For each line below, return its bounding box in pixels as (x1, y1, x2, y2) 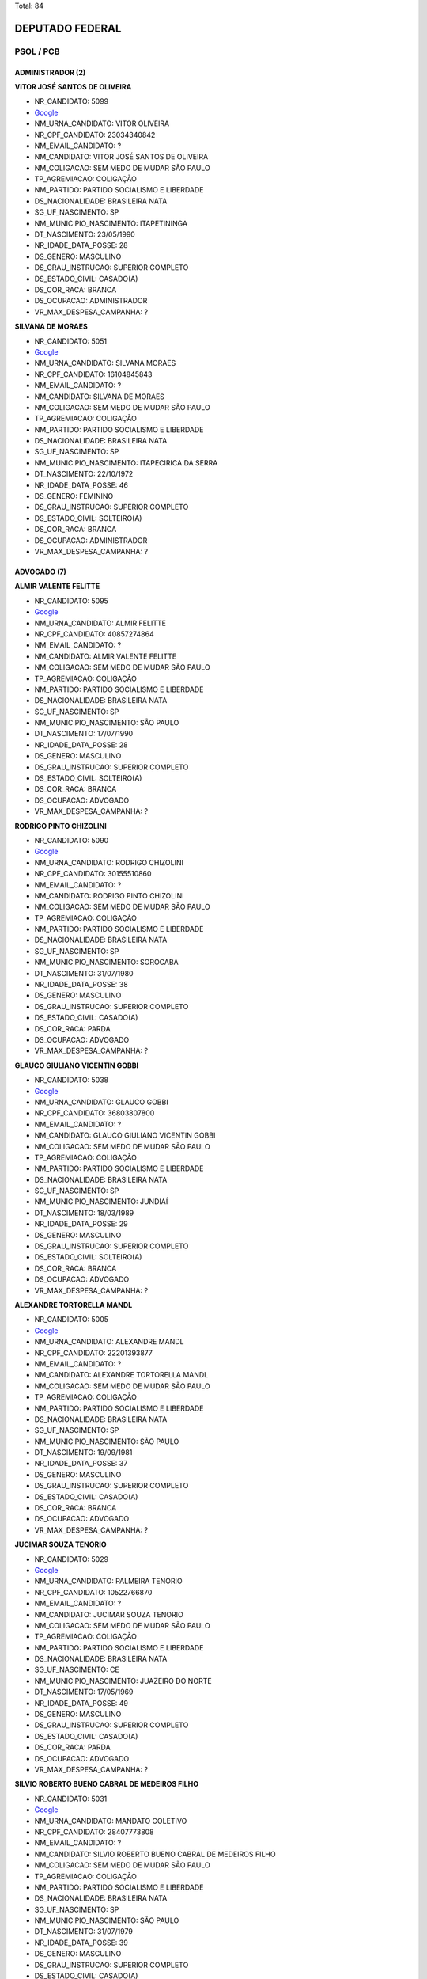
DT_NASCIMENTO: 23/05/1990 (34, 230, 136, 239)
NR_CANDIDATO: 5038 (34, 1075, 109, 1084)
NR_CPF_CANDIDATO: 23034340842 (34, 130, 156, 139)
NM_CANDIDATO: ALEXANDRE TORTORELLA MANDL (34, 1370, 209, 1380)
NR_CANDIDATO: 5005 (34, 1315, 109, 1324)
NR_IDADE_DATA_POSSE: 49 (34, 1698, 129, 1707)
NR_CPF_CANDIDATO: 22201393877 (34, 1348, 153, 1358)
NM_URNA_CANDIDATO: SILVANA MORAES (34, 359, 176, 368)
